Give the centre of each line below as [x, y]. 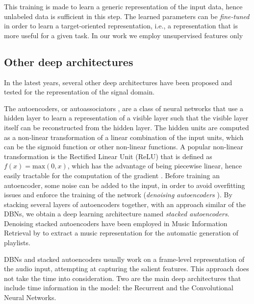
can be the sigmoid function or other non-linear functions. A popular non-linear [124, 147]
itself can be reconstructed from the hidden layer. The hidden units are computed [127, 127]
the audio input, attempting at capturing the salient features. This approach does [127, 269]
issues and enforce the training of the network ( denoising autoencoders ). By [118, 195]
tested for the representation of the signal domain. [79, 92]
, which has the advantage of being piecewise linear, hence [155, 166]
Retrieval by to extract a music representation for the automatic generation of [121, 233]
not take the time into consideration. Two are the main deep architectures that [123, 278]
